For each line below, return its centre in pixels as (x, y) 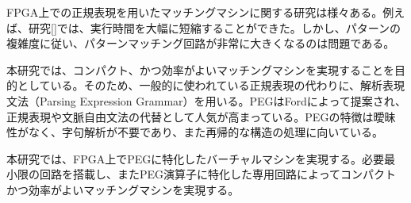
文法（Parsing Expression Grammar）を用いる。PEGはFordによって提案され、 (206, 100)
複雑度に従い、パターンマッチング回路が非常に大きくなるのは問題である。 (201, 43)
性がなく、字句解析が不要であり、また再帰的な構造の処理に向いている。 (195, 132)
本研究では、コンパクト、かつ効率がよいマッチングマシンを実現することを (201, 69)
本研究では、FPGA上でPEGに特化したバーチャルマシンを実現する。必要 (196, 158)
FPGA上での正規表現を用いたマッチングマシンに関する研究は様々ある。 (195, 12)
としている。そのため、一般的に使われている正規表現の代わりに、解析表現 (211, 85)
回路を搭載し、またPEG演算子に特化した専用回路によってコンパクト (217, 174)
